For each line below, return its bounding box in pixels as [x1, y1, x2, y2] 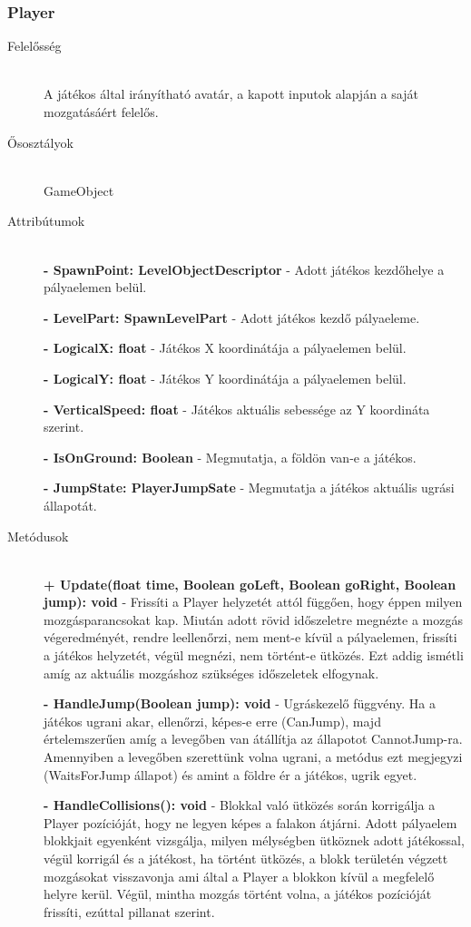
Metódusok [7, 526, 69, 545]
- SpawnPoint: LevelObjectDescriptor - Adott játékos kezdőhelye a [44, 259, 445, 278]
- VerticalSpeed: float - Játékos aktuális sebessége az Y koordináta [44, 399, 430, 418]
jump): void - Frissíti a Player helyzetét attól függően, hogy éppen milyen [44, 592, 463, 611]
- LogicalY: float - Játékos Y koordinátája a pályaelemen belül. [44, 368, 407, 387]
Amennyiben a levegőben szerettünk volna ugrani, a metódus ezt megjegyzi [44, 747, 463, 766]
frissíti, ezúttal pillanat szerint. [44, 902, 215, 921]
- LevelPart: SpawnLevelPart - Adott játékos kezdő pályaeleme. [44, 307, 420, 327]
